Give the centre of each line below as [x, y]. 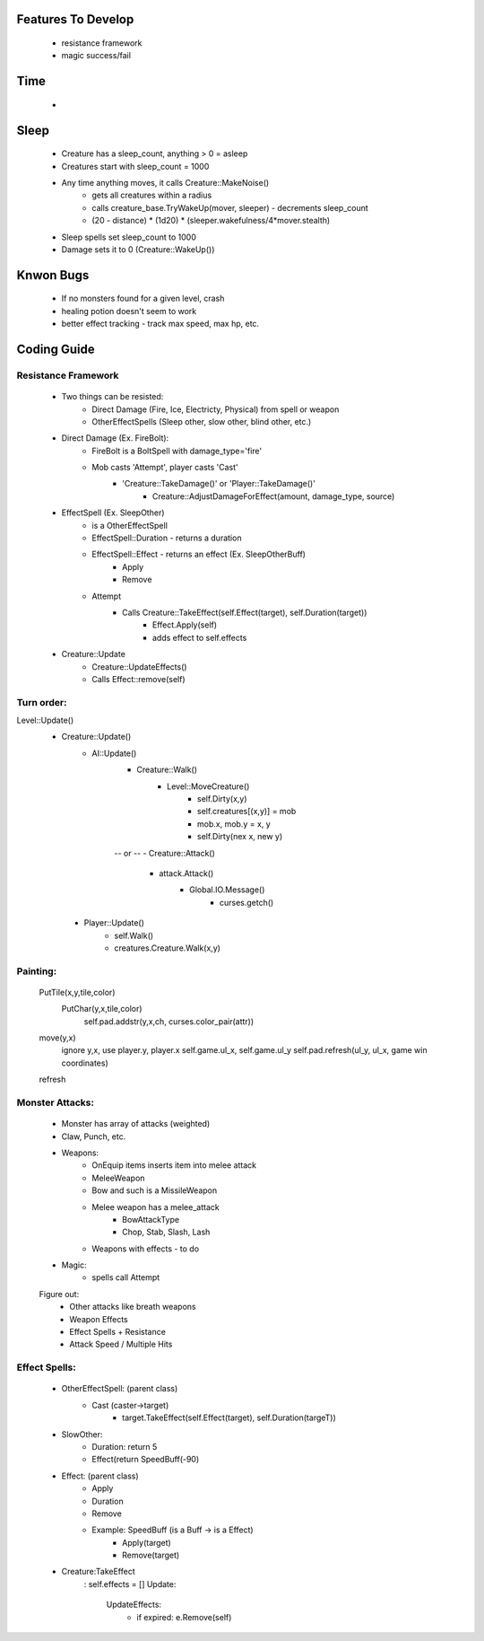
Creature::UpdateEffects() [139, 667]
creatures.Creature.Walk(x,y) [168, 948]
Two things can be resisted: [112, 397]
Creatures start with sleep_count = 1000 [135, 166]
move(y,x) [57, 1038]
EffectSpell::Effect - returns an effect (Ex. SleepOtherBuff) [199, 554]
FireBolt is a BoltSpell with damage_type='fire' [177, 451]
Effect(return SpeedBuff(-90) [146, 1460]
